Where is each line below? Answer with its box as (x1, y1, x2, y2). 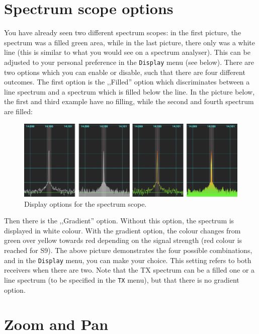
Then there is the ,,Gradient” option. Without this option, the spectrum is (4, 215, 234, 226)
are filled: (4, 106, 33, 116)
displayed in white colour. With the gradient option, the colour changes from (4, 225, 241, 235)
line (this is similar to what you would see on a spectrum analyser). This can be (4, 47, 250, 57)
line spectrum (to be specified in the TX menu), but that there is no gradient (4, 274, 239, 285)
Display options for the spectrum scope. (24, 198, 147, 209)
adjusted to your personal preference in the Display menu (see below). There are (4, 56, 254, 67)
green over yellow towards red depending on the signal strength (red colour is (4, 235, 242, 245)
